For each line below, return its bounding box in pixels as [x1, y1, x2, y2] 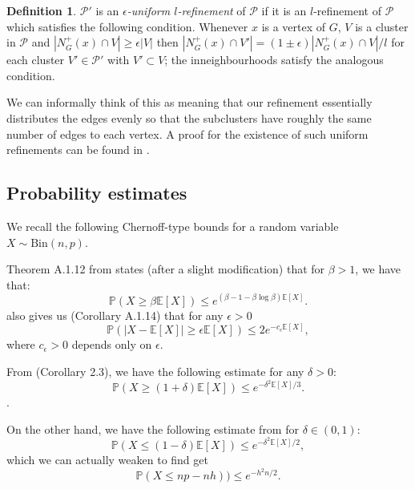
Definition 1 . [6, 2, 77, 18]
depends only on [71, 336, 152, 353]
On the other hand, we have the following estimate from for [6, 420, 299, 437]
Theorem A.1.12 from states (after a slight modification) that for [6, 261, 325, 277]
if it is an [261, 2, 307, 18]
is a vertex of [261, 18, 326, 34]
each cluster [6, 51, 65, 68]
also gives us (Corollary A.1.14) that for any [6, 306, 224, 323]
